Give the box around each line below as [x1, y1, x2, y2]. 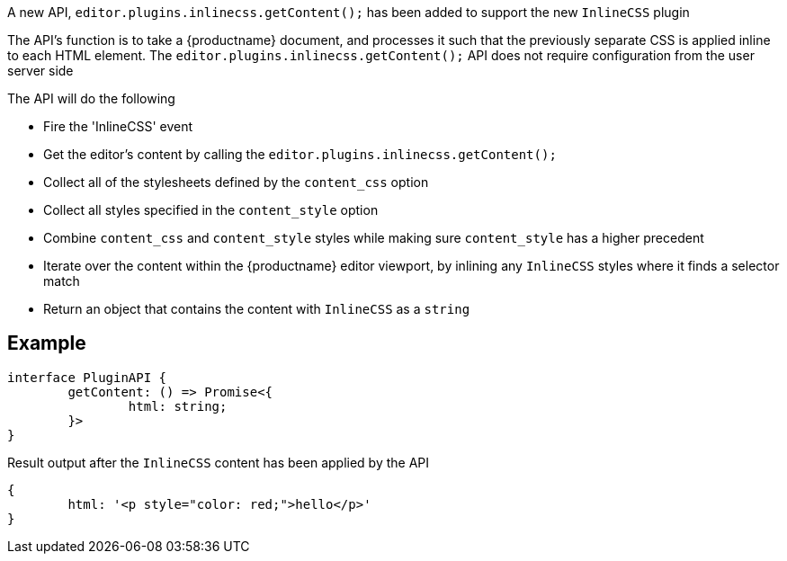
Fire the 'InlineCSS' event [43, 119, 193, 134]
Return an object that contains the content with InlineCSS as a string [43, 301, 470, 316]
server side [7, 63, 74, 78]
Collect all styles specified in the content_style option [43, 202, 379, 218]
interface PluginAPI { [7, 370, 167, 385]
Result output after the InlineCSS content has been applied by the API [7, 454, 430, 470]
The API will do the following [7, 91, 175, 106]
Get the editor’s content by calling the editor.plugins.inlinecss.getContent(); [43, 147, 557, 162]
